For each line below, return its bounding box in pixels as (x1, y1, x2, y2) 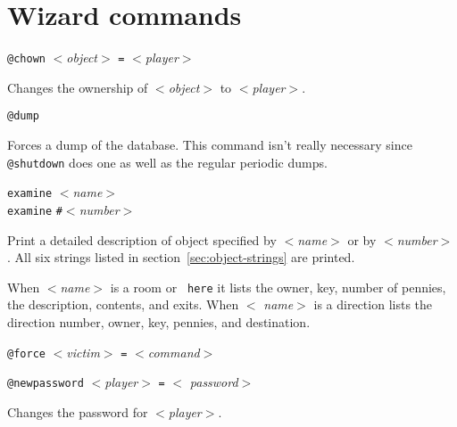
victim (66, 342, 100, 361)
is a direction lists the (313, 295, 433, 314)
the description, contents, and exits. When (7, 295, 239, 314)
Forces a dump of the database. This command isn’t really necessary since (7, 135, 412, 154)
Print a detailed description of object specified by (7, 230, 277, 249)
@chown (7, 53, 46, 66)
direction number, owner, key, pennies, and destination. (7, 313, 311, 332)
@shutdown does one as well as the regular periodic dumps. (7, 152, 328, 171)
